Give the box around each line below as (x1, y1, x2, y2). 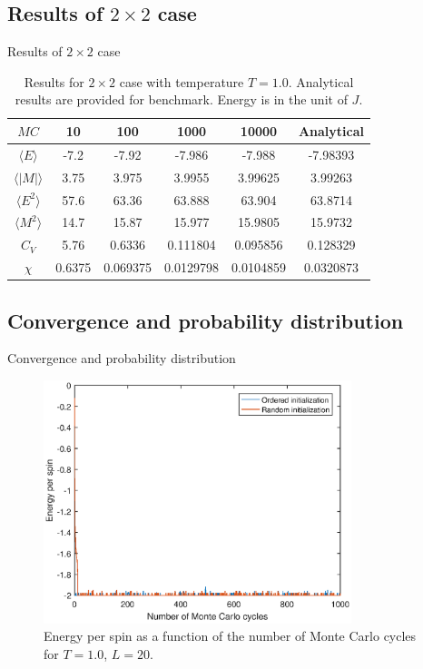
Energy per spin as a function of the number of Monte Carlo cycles (44, 626, 417, 645)
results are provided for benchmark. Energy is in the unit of (15, 90, 348, 109)
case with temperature (119, 72, 244, 91)
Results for (24, 72, 84, 91)
